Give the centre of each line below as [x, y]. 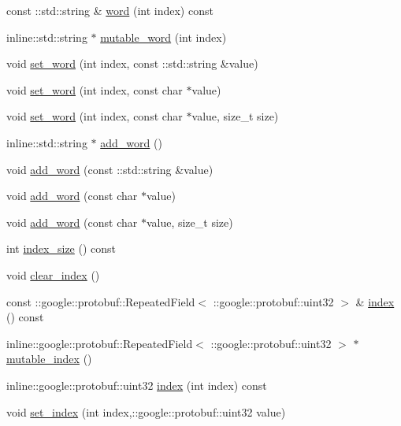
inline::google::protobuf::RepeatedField [100, 343]
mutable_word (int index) [163, 37]
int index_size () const [61, 248]
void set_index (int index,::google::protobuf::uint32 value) [146, 411]
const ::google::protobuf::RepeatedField [101, 301]
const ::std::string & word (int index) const [110, 10]
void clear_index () [53, 274]
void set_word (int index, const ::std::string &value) [132, 63]
